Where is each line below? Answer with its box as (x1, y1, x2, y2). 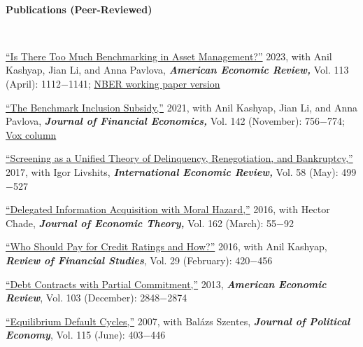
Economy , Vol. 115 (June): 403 (6, 327, 143, 342)
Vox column (6, 127, 57, 142)
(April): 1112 (6, 76, 62, 90)
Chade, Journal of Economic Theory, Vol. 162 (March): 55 (6, 215, 277, 230)
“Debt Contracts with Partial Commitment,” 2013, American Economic (6, 276, 327, 291)
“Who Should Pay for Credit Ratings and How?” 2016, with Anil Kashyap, (6, 239, 327, 254)
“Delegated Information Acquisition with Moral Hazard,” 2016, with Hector (6, 202, 330, 217)
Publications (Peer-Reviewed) (6, 1, 152, 16)
